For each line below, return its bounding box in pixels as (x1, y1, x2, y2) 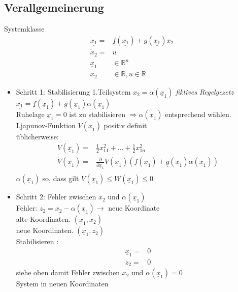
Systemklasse (4, 23, 45, 34)
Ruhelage (16, 108, 45, 119)
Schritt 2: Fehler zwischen (16, 191, 96, 202)
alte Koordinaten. (16, 214, 71, 224)
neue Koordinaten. (16, 225, 74, 236)
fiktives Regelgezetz (176, 86, 234, 97)
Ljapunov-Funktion (16, 120, 76, 130)
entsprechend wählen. (165, 108, 231, 119)
